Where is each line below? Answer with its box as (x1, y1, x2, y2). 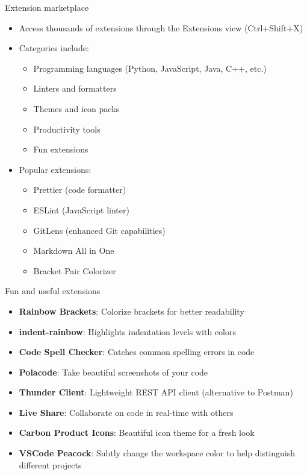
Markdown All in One (33, 244, 114, 257)
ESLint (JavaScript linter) (33, 203, 129, 216)
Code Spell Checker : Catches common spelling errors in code (19, 345, 255, 358)
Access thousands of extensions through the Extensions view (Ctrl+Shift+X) (19, 21, 303, 34)
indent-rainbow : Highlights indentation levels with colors (19, 325, 236, 338)
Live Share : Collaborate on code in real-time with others (19, 406, 234, 418)
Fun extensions (33, 143, 88, 156)
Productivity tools (33, 122, 101, 135)
